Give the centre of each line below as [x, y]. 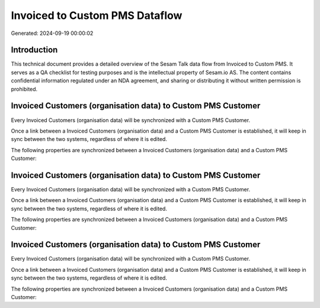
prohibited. [24, 89]
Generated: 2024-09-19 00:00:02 [52, 33]
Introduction [34, 50]
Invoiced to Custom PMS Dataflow [97, 15]
